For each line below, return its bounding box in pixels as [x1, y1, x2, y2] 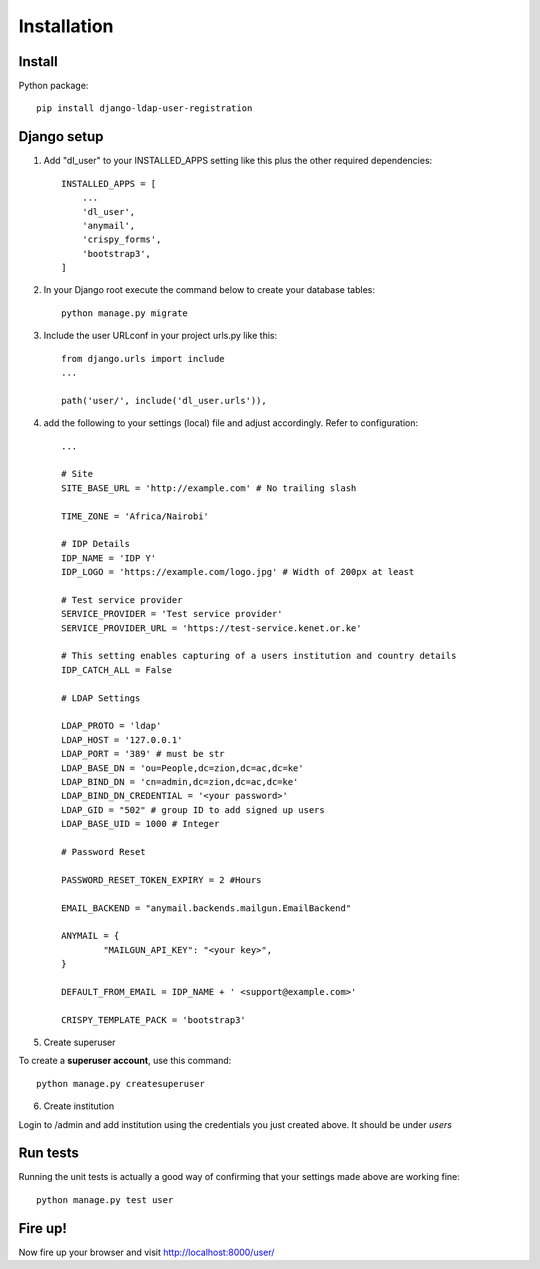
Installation [18, 15, 114, 37]
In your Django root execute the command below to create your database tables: [43, 284, 375, 296]
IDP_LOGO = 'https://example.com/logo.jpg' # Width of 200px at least [61, 566, 415, 578]
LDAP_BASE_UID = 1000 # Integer [61, 818, 220, 830]
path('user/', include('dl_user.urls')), [61, 395, 267, 406]
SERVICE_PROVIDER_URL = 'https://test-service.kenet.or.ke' [61, 622, 362, 634]
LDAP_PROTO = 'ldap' [61, 720, 162, 732]
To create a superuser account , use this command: [18, 1055, 232, 1067]
